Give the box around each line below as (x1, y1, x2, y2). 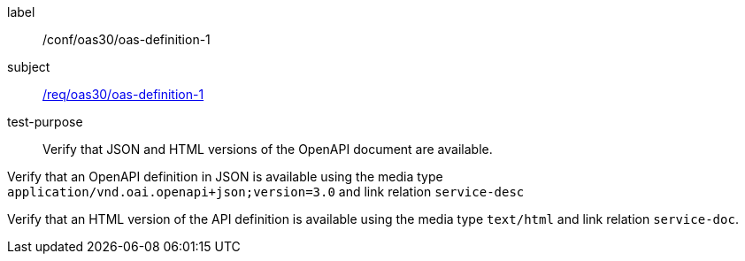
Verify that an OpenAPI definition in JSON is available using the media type (7, 169, 443, 184)
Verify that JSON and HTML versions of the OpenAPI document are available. (42, 142, 493, 157)
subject (7, 59, 50, 74)
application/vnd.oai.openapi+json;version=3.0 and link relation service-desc (7, 184, 525, 199)
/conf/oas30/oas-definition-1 (42, 32, 211, 47)
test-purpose (7, 114, 83, 129)
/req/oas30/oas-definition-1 (42, 87, 204, 102)
